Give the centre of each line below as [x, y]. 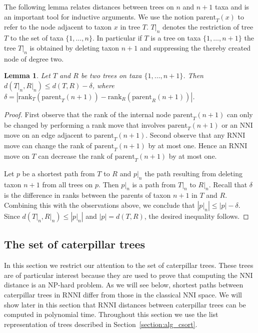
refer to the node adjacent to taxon [58, 27]
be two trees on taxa [111, 75]
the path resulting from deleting [193, 173]
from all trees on [67, 184]
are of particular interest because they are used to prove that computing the [121, 275]
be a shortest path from [58, 173]
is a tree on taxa [176, 38]
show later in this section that [50, 304]
